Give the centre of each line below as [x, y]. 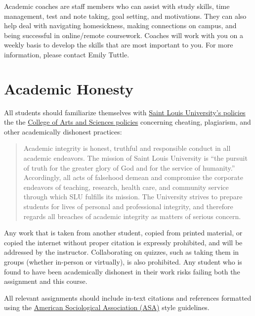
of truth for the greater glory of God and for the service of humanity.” [129, 167]
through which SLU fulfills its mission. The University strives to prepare [133, 197]
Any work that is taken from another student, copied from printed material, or [123, 233]
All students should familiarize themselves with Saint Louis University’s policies [125, 112]
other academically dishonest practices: [63, 131]
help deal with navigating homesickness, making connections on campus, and [120, 25]
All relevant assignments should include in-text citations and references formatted [128, 297]
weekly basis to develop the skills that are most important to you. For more [119, 45]
